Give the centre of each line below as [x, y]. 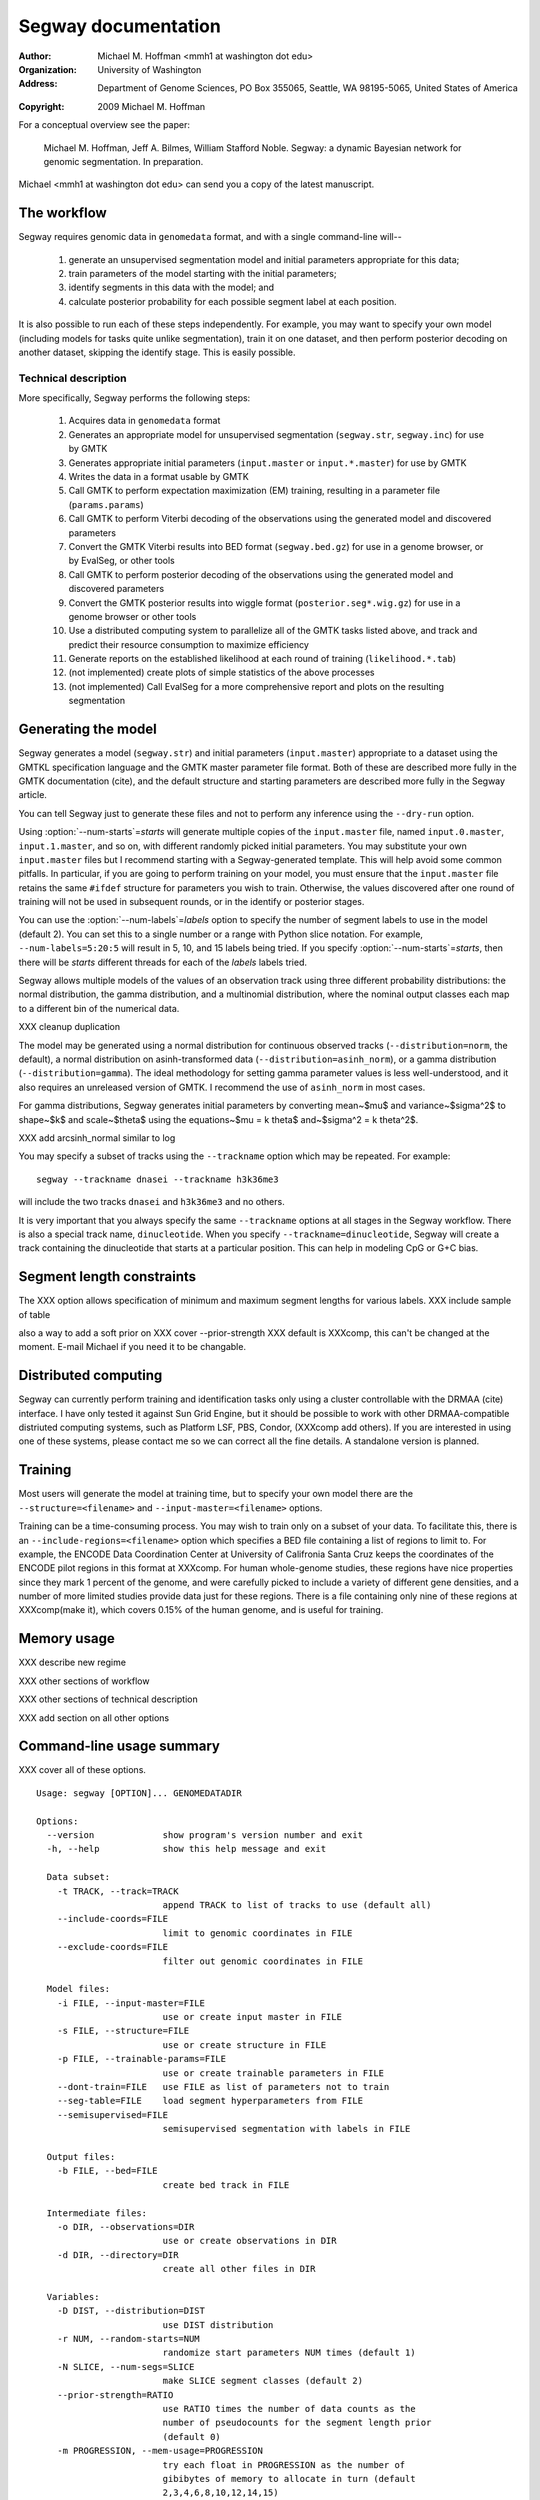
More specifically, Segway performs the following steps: [134, 398]
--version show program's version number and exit [205, 1835]
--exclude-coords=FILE [112, 1947]
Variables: [73, 2296]
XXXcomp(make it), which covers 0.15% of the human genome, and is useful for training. [201, 1610]
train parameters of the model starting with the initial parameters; [202, 273]
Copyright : [41, 106]
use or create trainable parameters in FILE [273, 2073]
